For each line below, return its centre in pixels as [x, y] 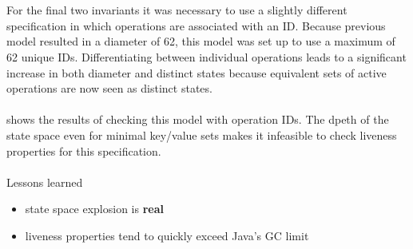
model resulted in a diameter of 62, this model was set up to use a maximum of [201, 41]
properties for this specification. [84, 150]
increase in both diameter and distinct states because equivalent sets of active [197, 72]
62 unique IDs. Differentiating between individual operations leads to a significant [206, 56]
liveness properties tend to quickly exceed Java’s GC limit [167, 235]
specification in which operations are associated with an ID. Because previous [196, 25]
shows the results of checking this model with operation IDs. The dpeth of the [198, 119]
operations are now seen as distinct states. [109, 88]
